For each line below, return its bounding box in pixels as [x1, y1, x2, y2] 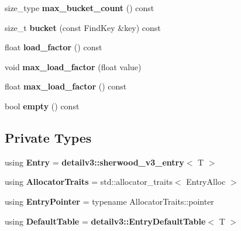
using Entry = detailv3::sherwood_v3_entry [5, 156, 184, 168]
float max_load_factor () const [5, 80, 127, 92]
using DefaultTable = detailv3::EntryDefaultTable [5, 215, 206, 227]
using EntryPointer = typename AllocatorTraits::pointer [5, 195, 214, 207]
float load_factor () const [5, 41, 102, 53]
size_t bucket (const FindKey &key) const [5, 21, 161, 33]
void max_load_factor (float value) [5, 60, 142, 73]
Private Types [5, 128, 92, 146]
